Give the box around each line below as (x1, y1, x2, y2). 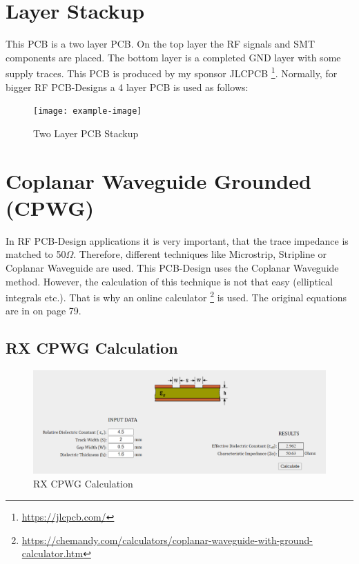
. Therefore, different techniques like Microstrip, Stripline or (73, 247, 327, 261)
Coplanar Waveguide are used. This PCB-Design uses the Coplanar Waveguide (6, 260, 339, 274)
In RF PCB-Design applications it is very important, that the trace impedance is (6, 233, 349, 248)
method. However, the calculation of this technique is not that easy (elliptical (6, 274, 333, 288)
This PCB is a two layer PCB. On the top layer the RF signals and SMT (6, 37, 315, 51)
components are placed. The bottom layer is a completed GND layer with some (6, 50, 341, 64)
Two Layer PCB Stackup (33, 125, 139, 140)
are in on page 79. (6, 303, 81, 318)
